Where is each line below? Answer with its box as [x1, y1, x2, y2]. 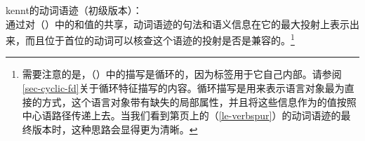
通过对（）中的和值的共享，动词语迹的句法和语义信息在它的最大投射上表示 [6, 16, 350, 31]
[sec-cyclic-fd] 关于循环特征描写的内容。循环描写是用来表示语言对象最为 [22, 81, 345, 95]
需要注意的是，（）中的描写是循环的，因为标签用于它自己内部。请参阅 [22, 67, 342, 81]
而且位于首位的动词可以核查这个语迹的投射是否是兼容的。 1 [25, 31, 295, 47]
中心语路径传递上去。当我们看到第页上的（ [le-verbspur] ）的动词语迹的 [22, 108, 341, 123]
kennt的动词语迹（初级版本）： [6, 3, 142, 17]
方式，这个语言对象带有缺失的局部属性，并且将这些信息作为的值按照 [41, 94, 357, 109]
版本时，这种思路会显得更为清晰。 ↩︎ [32, 121, 198, 136]
